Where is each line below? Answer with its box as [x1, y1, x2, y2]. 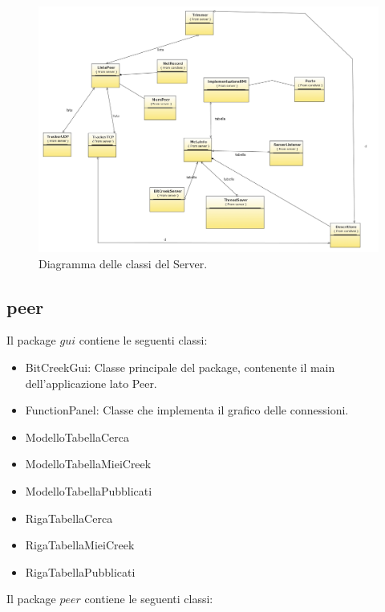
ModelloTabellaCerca [25, 428, 129, 445]
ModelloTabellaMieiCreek [25, 455, 152, 472]
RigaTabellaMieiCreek [25, 537, 135, 553]
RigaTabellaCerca [25, 509, 113, 526]
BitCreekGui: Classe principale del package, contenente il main [25, 358, 335, 375]
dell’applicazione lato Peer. [25, 374, 157, 391]
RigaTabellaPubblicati [25, 563, 136, 580]
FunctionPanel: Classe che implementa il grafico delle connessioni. [25, 402, 349, 418]
